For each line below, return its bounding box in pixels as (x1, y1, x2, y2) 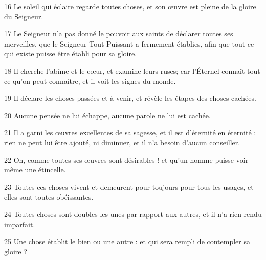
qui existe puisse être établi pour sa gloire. (4, 48, 137, 59)
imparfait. (4, 219, 35, 229)
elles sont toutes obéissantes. (4, 191, 94, 202)
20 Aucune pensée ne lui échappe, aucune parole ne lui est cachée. (4, 110, 211, 120)
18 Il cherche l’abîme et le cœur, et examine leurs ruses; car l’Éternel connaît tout (4, 65, 260, 76)
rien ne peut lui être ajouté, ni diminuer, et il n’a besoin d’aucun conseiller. (4, 137, 240, 147)
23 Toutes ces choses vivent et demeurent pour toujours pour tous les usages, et (4, 181, 254, 192)
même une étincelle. (4, 164, 66, 175)
